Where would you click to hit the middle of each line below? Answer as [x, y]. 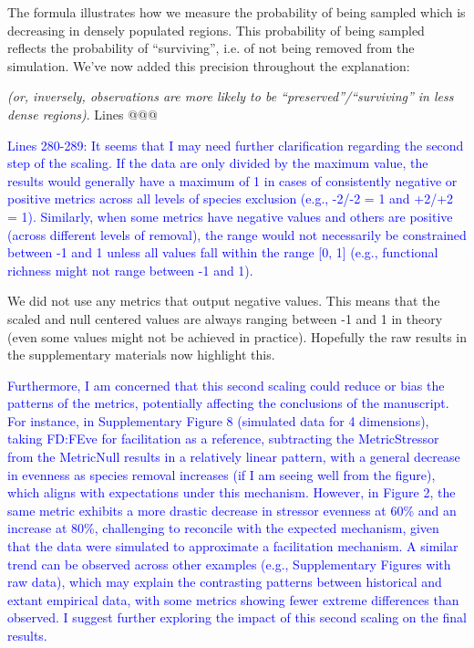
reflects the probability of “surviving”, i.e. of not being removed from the [211, 48]
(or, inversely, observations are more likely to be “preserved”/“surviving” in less [231, 96]
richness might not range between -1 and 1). [130, 270]
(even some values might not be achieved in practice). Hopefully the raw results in [237, 336]
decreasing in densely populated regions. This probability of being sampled [216, 30]
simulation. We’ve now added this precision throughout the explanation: [209, 65]
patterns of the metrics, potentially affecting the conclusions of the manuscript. [228, 403]
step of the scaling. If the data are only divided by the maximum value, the [218, 163]
